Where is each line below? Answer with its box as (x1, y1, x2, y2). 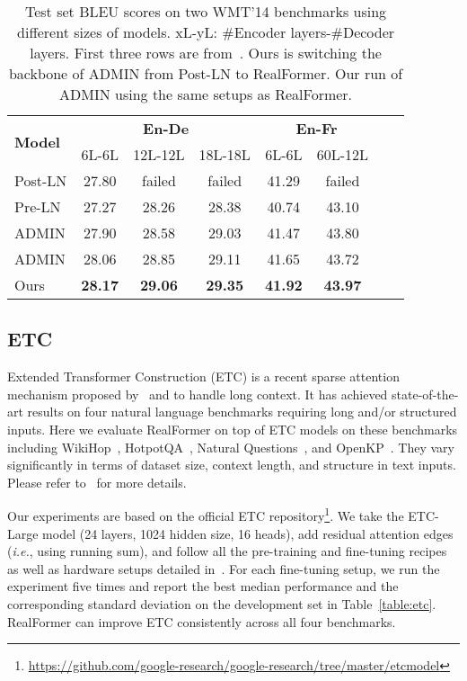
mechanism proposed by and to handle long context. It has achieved (7, 384, 388, 403)
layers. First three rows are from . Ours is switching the (30, 42, 382, 63)
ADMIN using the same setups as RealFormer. (59, 84, 353, 104)
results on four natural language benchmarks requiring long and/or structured (27, 402, 457, 421)
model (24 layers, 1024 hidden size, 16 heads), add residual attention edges (42, 524, 454, 542)
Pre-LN (14, 196, 61, 217)
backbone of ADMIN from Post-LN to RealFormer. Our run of (8, 63, 403, 84)
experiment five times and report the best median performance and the (7, 577, 399, 596)
